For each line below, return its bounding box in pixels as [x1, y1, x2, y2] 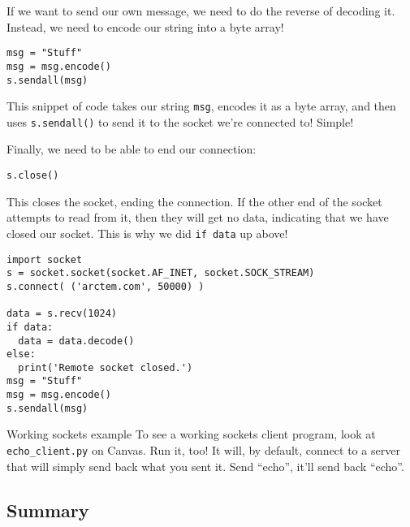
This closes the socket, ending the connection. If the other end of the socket [6, 192, 382, 210]
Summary [6, 497, 89, 522]
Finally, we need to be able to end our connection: [6, 140, 257, 158]
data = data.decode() [18, 335, 135, 347]
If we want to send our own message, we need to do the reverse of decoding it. [6, 2, 395, 19]
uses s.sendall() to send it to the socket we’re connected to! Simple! [6, 113, 354, 130]
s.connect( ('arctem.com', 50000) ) [6, 280, 205, 292]
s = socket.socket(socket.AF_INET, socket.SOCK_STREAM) [6, 267, 315, 279]
